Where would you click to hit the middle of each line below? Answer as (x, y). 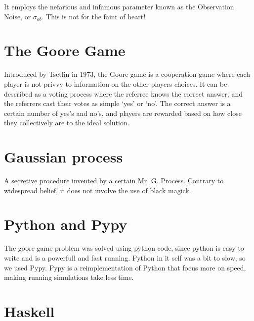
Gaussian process (63, 157)
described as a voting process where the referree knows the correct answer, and (123, 93)
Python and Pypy (66, 224)
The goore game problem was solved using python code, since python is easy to (124, 248)
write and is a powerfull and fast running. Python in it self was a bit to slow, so (125, 257)
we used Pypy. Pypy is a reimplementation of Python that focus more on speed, (125, 267)
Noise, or (18, 16)
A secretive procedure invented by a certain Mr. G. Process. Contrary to (114, 180)
